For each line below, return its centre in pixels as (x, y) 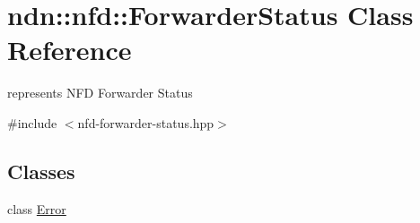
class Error (37, 208)
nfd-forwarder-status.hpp (146, 122)
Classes (41, 171)
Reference (70, 50)
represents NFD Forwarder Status (100, 93)
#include (32, 122)
